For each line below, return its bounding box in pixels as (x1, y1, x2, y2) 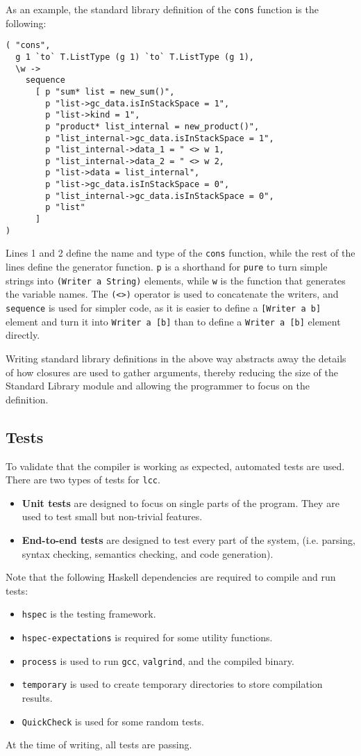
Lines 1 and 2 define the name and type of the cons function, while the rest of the (6, 246, 355, 260)
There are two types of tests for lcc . (6, 472, 160, 487)
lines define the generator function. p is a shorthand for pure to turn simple (6, 259, 328, 274)
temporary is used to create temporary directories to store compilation (22, 677, 323, 691)
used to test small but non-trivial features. (22, 509, 203, 524)
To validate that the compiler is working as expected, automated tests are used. (6, 458, 345, 473)
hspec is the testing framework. (22, 606, 156, 621)
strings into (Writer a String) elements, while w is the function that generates (6, 273, 346, 287)
